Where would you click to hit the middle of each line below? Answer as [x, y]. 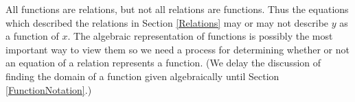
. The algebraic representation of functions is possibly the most [200, 36]
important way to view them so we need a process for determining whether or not [177, 49]
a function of [32, 36]
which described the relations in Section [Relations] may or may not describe [167, 22]
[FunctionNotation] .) [49, 89]
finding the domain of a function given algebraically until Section [142, 76]
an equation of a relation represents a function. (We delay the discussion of [163, 63]
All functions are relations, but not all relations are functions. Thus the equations [177, 9]
